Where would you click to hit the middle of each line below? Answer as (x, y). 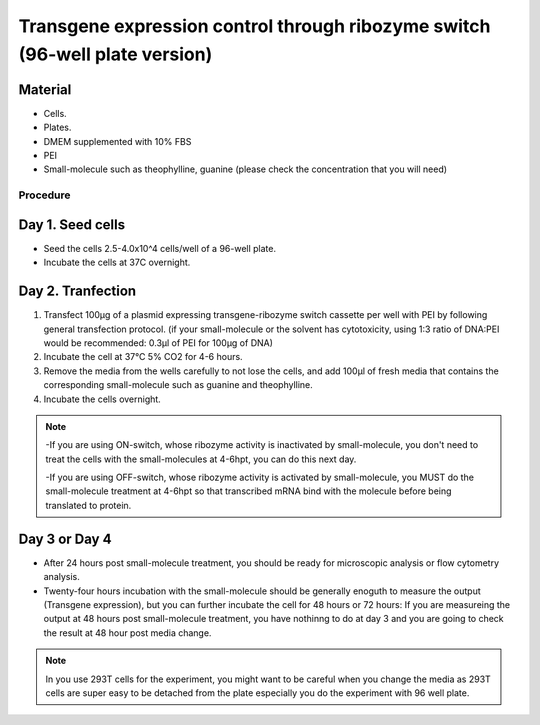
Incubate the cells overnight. (102, 399)
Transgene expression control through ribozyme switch (254, 26)
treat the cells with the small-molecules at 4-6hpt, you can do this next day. (201, 459)
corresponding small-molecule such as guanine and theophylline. (178, 385)
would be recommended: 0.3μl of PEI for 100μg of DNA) (158, 342)
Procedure (44, 195)
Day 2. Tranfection (77, 291)
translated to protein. (88, 505)
